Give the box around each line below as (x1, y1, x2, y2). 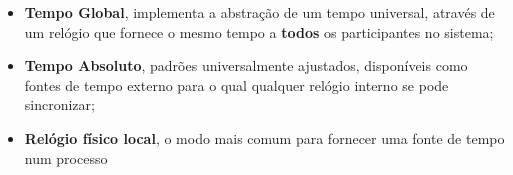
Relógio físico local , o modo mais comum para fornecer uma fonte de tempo (24, 127, 505, 148)
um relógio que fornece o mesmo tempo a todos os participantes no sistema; (24, 21, 494, 42)
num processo (24, 147, 108, 168)
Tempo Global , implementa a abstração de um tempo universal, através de (24, 2, 495, 22)
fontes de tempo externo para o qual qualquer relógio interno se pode (24, 74, 449, 95)
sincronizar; (24, 94, 95, 115)
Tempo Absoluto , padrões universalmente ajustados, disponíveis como (24, 55, 468, 76)
